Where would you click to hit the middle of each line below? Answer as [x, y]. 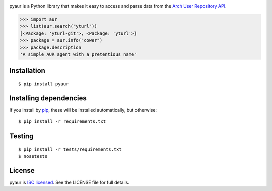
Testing [21, 136]
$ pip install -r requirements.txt [62, 122]
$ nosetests [33, 156]
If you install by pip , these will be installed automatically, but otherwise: [83, 110]
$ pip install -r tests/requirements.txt [70, 149]
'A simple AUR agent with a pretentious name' [78, 54]
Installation [27, 71]
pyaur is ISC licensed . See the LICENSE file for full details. [69, 182]
